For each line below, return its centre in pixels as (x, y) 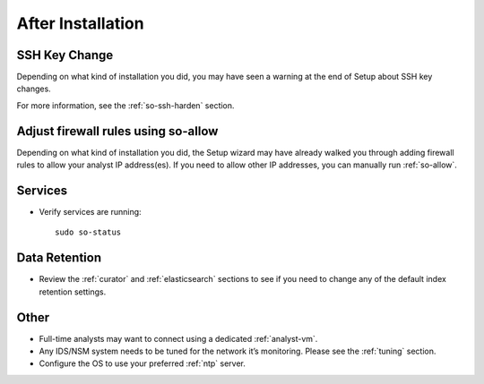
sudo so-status (88, 232)
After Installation (80, 23)
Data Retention (59, 258)
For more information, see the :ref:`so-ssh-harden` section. (125, 105)
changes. (34, 89)
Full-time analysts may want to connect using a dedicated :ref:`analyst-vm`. (178, 338)
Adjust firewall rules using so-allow (117, 131)
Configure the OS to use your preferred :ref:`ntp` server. (143, 363)
